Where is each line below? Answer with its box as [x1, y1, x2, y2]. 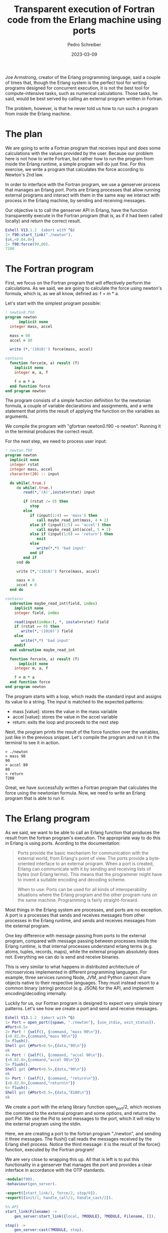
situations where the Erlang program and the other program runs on [17, 892, 158, 898]
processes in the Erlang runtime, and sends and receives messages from [5, 917, 156, 923]
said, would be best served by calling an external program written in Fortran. [5, 96, 163, 102]
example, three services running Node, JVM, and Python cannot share [5, 974, 151, 980]
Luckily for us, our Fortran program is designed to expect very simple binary [5, 1000, 162, 1006]
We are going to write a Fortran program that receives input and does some [5, 145, 161, 151]
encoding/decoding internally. [5, 990, 67, 996]
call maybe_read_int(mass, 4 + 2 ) [37, 517, 109, 522]
